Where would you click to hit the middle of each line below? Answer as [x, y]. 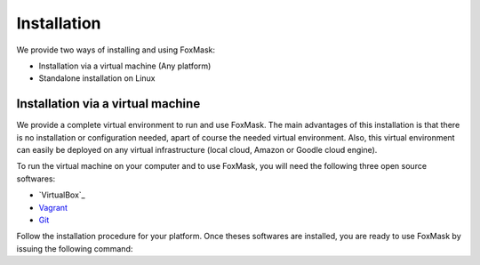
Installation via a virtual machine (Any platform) [125, 66]
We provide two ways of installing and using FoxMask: [116, 50]
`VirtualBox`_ [62, 195]
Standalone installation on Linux [97, 78]
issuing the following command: [75, 248]
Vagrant [53, 207]
